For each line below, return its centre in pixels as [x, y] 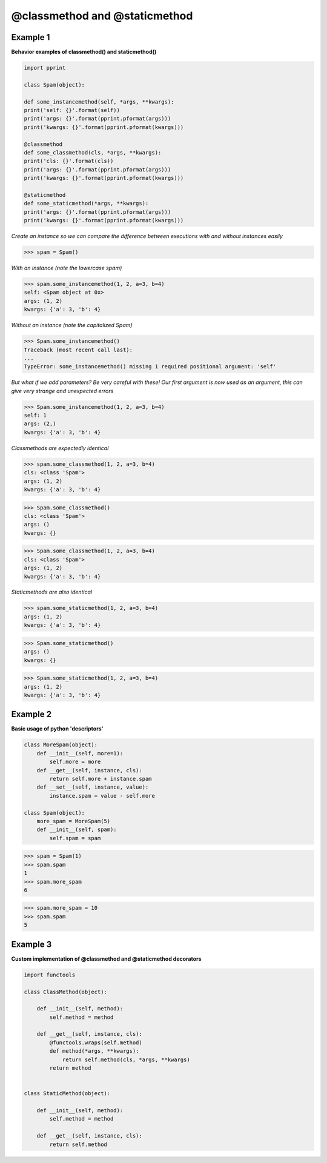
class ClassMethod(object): [65, 992]
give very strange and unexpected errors [62, 391]
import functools [50, 975]
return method [70, 1068]
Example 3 [31, 944]
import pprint [45, 68]
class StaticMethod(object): [67, 1094]
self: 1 [35, 416]
